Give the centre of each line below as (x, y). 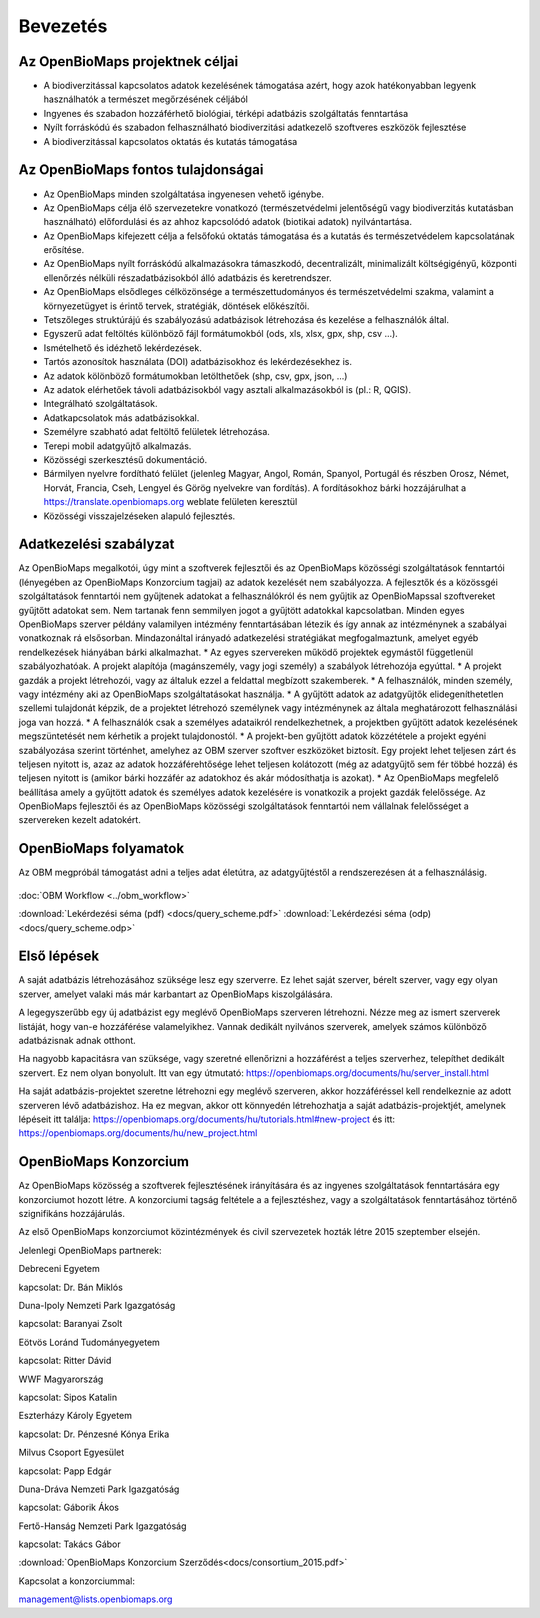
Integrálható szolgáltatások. (100, 404)
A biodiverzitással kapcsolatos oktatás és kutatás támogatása (170, 141)
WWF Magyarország (61, 1379)
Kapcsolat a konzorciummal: (76, 1581)
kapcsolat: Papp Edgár (65, 1471)
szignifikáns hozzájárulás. (71, 1214)
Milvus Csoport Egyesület (71, 1452)
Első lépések (59, 956)
